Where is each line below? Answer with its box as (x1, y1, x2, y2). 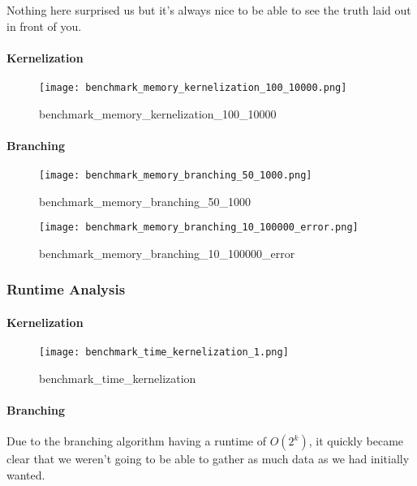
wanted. (6, 466, 45, 483)
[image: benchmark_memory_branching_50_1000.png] (39, 170, 312, 182)
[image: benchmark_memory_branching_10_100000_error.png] (39, 221, 359, 234)
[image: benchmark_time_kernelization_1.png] (39, 346, 289, 359)
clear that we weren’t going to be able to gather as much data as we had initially (6, 450, 410, 467)
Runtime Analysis (6, 279, 126, 299)
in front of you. (6, 17, 82, 34)
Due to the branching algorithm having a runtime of (6, 432, 267, 449)
